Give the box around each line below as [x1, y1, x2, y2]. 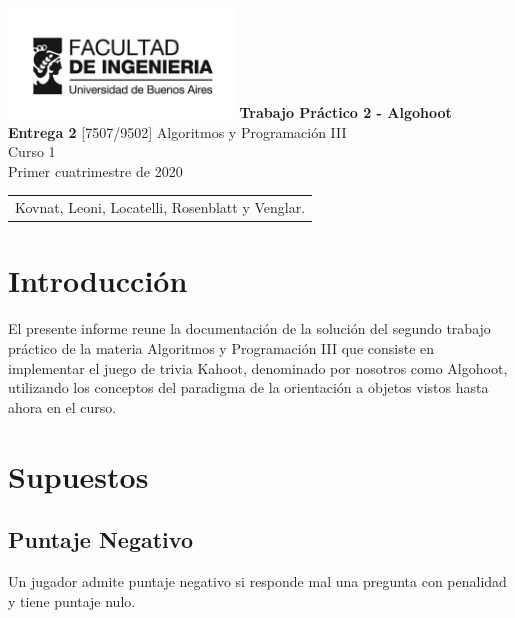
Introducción [8, 260, 188, 301]
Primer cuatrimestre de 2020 [8, 160, 183, 181]
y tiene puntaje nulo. [8, 590, 136, 611]
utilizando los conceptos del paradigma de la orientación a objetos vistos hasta [8, 377, 489, 398]
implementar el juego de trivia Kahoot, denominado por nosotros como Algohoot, [8, 357, 508, 378]
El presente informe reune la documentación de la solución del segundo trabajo [8, 318, 491, 339]
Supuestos [8, 455, 149, 496]
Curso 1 [8, 141, 56, 162]
